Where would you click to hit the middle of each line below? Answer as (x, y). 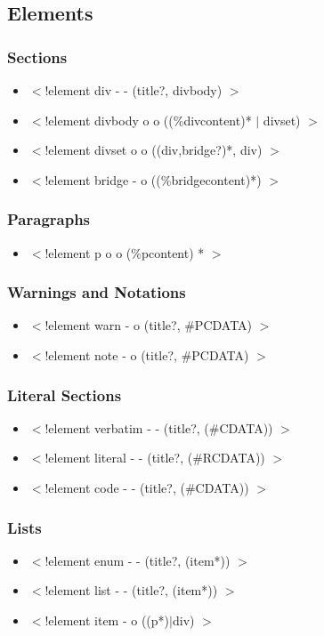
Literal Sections (65, 394)
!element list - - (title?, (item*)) (131, 590)
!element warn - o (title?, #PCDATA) (149, 325)
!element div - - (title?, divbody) (134, 90)
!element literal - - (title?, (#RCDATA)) (155, 458)
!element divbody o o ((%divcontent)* (148, 120)
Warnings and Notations (97, 292)
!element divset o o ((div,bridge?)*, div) (154, 150)
